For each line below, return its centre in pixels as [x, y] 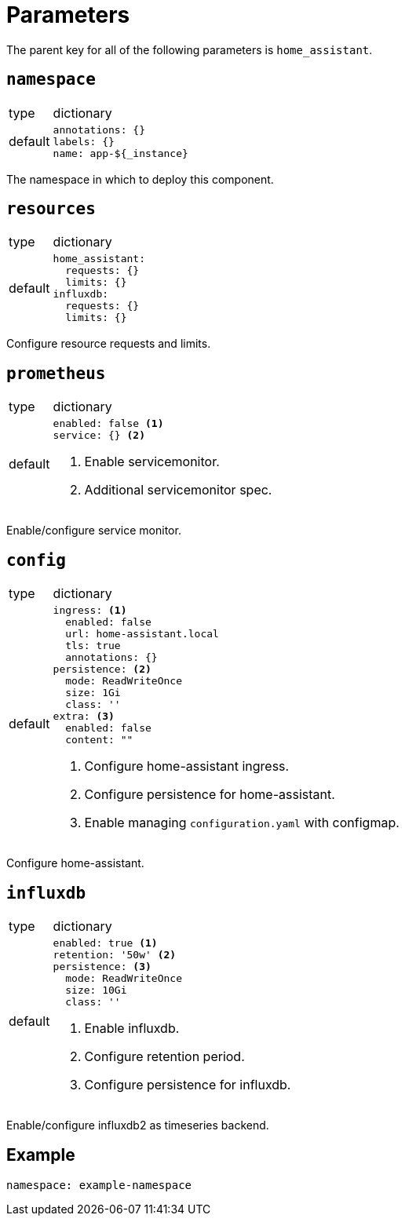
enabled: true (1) [105, 943]
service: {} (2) [99, 436]
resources [51, 209]
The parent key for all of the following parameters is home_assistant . [190, 49]
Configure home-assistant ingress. [187, 766]
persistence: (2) [102, 669]
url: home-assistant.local [142, 634]
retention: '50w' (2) [115, 954]
